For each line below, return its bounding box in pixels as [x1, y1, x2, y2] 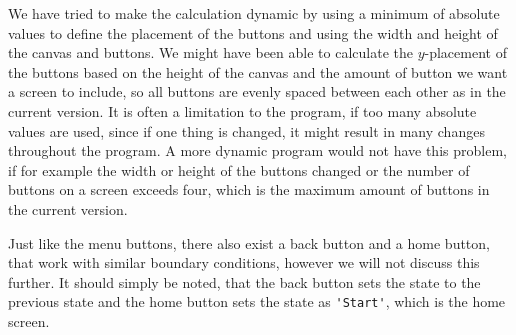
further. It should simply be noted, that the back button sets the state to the [8, 271, 481, 292]
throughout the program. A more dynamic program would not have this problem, [8, 140, 507, 161]
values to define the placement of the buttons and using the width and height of [8, 22, 498, 43]
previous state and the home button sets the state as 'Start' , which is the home [8, 291, 506, 312]
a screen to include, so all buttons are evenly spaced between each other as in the [8, 81, 506, 102]
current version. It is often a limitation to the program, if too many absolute [8, 100, 477, 121]
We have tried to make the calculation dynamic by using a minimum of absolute [8, 3, 500, 23]
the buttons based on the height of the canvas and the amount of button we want [8, 61, 508, 82]
